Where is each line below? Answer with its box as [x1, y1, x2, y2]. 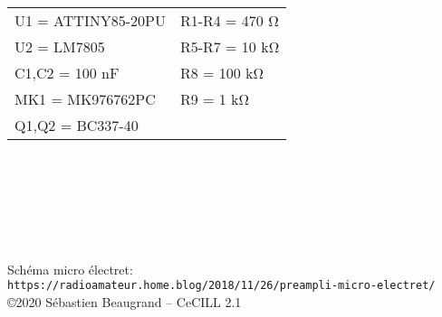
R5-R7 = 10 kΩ [179, 35, 280, 57]
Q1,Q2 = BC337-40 [14, 114, 139, 135]
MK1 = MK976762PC [14, 88, 156, 109]
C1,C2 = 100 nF [14, 61, 120, 83]
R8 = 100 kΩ [179, 61, 264, 83]
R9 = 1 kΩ [179, 88, 250, 109]
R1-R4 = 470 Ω [179, 9, 279, 31]
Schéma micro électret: [7, 259, 133, 278]
